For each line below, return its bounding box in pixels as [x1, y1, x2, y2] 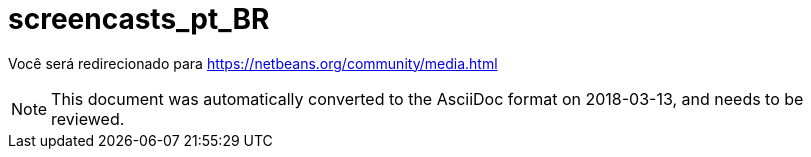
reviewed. [51, 108, 125, 129]
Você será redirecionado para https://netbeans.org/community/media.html [8, 54, 498, 72]
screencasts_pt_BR [8, 2, 270, 36]
